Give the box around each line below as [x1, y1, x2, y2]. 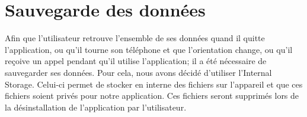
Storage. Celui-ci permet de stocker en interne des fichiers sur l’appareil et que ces [5, 78, 303, 90]
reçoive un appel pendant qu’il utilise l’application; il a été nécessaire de [5, 55, 267, 67]
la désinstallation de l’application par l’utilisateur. [5, 101, 187, 113]
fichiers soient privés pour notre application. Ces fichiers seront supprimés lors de [5, 89, 299, 102]
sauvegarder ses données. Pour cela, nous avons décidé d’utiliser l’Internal [5, 66, 272, 78]
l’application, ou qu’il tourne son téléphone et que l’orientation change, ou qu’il [5, 43, 293, 55]
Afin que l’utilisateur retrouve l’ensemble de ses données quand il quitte [5, 32, 265, 44]
